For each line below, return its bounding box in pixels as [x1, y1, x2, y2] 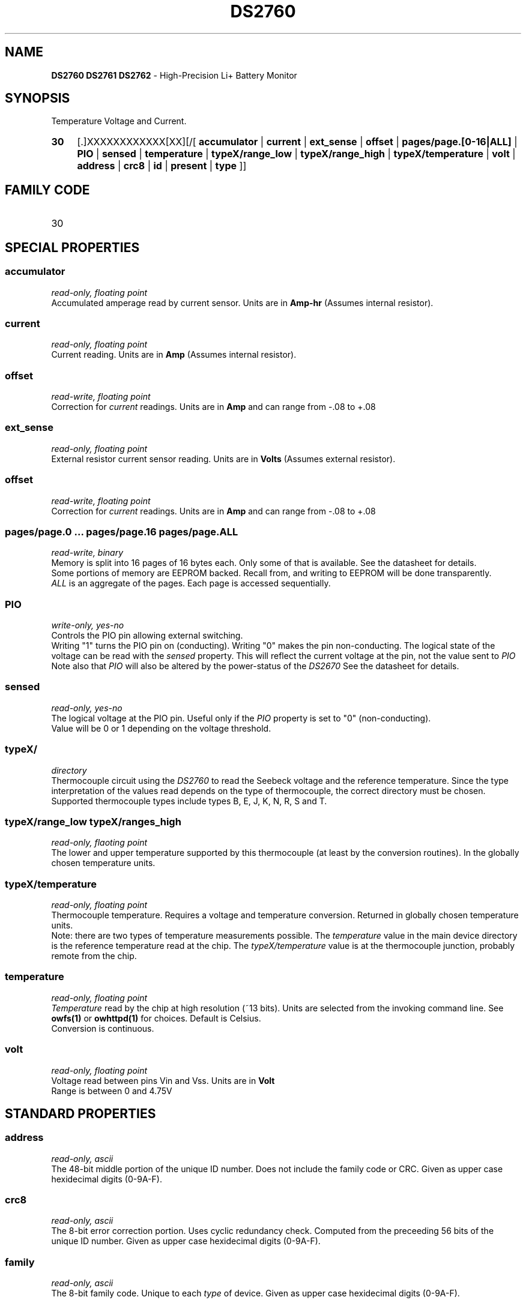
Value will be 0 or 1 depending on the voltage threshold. [51, 723, 271, 733]
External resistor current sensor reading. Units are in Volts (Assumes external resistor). [51, 453, 396, 464]
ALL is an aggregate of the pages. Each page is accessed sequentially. [51, 578, 331, 589]
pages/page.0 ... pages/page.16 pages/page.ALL [5, 525, 238, 538]
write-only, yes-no [51, 620, 124, 630]
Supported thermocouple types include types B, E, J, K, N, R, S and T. [51, 795, 327, 806]
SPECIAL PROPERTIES [5, 239, 140, 255]
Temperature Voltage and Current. [51, 116, 187, 127]
